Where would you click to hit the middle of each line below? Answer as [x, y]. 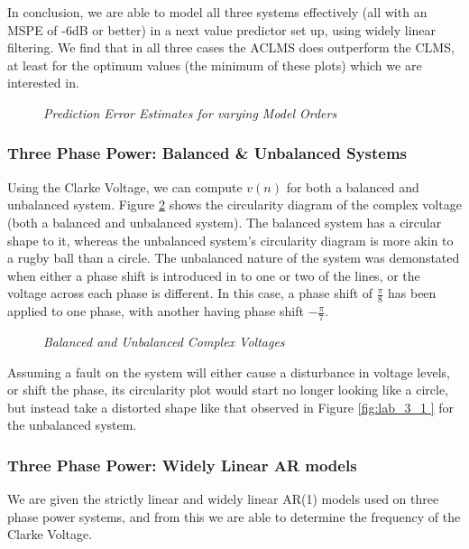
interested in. [43, 83]
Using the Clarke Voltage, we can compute [125, 186]
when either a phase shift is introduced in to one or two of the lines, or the [214, 275]
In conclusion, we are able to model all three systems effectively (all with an [217, 12]
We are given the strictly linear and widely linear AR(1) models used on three [223, 499]
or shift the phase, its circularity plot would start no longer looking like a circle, [228, 390]
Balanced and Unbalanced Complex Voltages [164, 341]
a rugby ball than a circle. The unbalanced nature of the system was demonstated [234, 258]
